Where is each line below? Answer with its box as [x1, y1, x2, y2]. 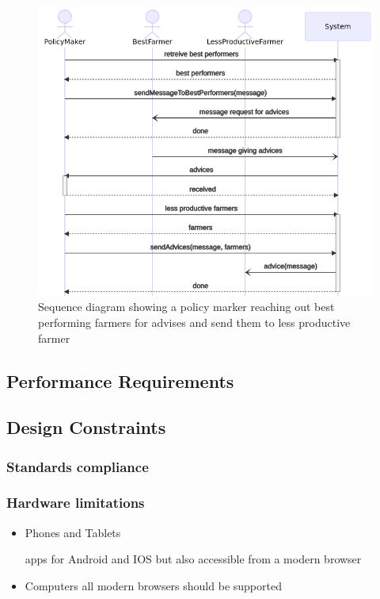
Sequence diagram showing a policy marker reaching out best [38, 298, 335, 315]
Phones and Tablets [25, 524, 121, 540]
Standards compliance [6, 456, 149, 476]
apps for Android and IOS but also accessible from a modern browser [25, 551, 362, 567]
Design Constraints [6, 415, 166, 440]
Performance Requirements [6, 368, 234, 393]
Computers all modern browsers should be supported [25, 577, 282, 593]
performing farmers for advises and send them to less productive [38, 313, 351, 330]
